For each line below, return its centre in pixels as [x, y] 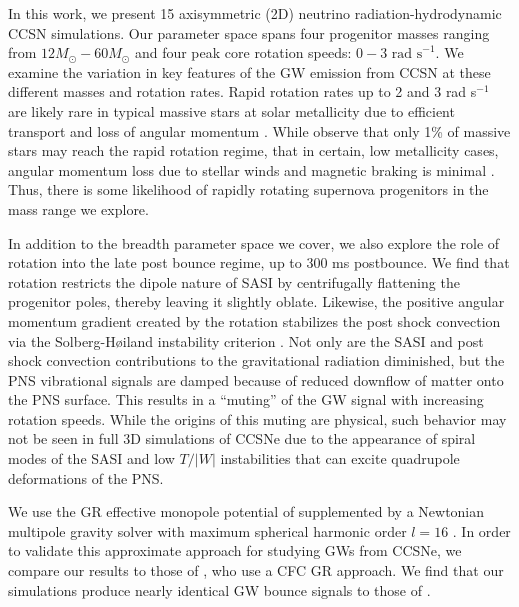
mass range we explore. [78, 208]
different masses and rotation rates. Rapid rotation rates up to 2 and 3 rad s [242, 91]
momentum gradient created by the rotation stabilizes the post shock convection [254, 320]
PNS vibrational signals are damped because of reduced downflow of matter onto [256, 379]
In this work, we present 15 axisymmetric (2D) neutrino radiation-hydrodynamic [255, 13]
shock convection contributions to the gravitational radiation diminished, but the [256, 360]
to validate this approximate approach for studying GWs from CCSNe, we [235, 550]
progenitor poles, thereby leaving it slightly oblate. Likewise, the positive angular [256, 301]
